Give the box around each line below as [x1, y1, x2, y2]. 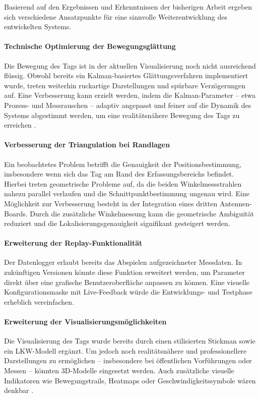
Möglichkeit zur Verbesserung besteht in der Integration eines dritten [4, 198, 218, 208]
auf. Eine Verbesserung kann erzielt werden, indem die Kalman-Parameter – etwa [4, 90, 255, 100]
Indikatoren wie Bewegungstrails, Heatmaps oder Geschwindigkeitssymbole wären [4, 375, 256, 385]
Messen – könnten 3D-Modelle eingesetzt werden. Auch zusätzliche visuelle [4, 365, 234, 376]
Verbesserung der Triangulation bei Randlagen [4, 139, 170, 150]
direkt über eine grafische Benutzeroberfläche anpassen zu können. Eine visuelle [4, 276, 250, 287]
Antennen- [219, 198, 252, 208]
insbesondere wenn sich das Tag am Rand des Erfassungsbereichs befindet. [4, 168, 234, 179]
